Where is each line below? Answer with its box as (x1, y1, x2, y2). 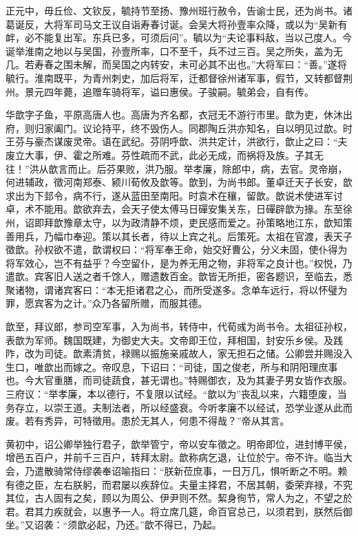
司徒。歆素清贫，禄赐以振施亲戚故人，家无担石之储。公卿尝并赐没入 (43, 346, 352, 361)
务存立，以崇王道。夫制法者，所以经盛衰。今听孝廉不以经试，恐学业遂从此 (6, 400, 343, 414)
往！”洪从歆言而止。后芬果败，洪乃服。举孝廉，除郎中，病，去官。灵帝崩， (6, 161, 348, 175)
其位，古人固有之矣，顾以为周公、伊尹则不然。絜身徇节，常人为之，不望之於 (6, 491, 352, 505)
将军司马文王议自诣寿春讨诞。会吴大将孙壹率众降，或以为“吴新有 (53, 17, 348, 31)
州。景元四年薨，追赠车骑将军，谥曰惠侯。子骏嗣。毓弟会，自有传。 (6, 84, 314, 98)
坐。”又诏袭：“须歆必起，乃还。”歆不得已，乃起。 (6, 517, 222, 532)
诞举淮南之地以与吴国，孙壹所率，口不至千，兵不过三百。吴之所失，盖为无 (6, 43, 343, 58)
